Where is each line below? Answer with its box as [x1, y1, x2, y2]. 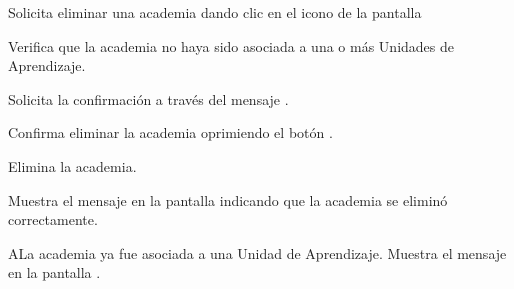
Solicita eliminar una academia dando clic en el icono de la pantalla [8, 2, 422, 22]
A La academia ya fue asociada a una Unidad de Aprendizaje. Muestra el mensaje [8, 242, 507, 263]
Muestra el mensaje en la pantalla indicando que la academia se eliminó [8, 189, 448, 210]
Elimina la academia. [8, 155, 137, 176]
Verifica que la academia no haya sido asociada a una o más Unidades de [8, 35, 454, 56]
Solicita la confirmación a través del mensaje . [8, 88, 289, 109]
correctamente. [8, 209, 98, 230]
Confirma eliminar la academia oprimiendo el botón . [8, 122, 333, 143]
